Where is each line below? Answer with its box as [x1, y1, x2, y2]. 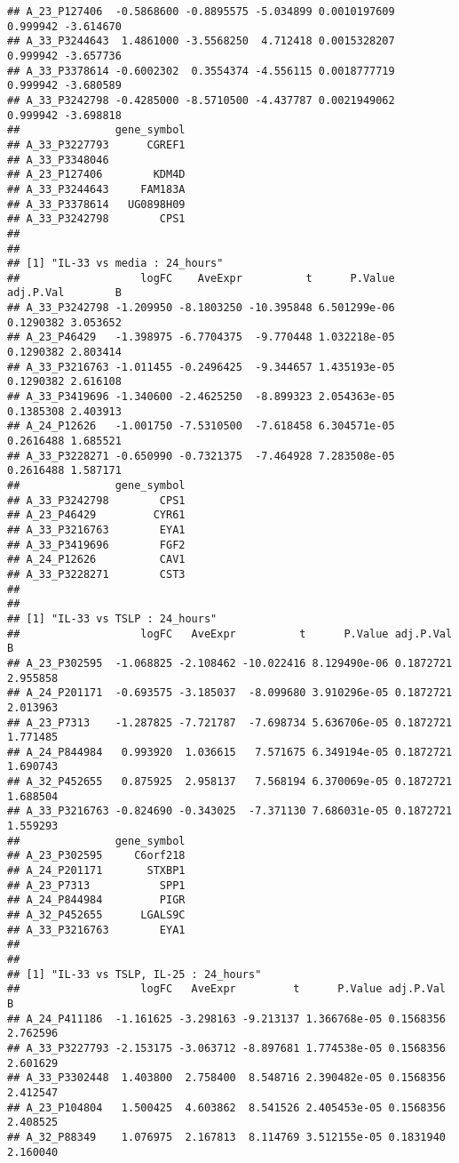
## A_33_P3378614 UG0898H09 [7, 197, 186, 211]
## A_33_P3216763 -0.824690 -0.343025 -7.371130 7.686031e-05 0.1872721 [7, 805, 453, 818]
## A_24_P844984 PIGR [7, 894, 186, 907]
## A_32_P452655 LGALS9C [7, 909, 186, 922]
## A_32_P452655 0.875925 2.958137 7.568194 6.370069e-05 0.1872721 [7, 775, 453, 789]
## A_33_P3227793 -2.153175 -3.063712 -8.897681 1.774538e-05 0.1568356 [7, 1041, 446, 1055]
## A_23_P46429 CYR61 [7, 509, 186, 522]
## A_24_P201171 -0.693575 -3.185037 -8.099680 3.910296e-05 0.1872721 [7, 686, 453, 700]
